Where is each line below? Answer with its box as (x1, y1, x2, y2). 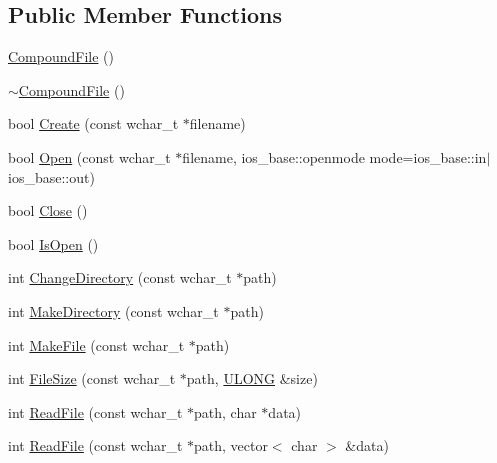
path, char (194, 401, 257, 422)
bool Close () (8, 200, 88, 221)
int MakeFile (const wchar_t (8, 334, 185, 355)
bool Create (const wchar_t (8, 113, 179, 134)
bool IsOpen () (8, 233, 99, 254)
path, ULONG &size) (186, 368, 318, 389)
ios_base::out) (8, 166, 95, 187)
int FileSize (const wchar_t (8, 368, 176, 389)
